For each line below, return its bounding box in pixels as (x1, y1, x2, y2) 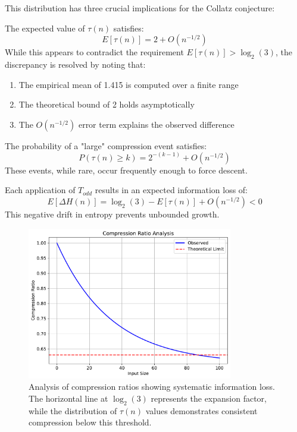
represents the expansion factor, (151, 392, 267, 404)
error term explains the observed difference (78, 118, 235, 130)
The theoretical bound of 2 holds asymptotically (18, 98, 195, 111)
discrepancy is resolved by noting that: (5, 58, 146, 70)
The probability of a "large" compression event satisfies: (5, 139, 207, 152)
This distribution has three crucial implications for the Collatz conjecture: (5, 2, 275, 14)
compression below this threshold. (29, 416, 152, 428)
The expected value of (5, 21, 85, 34)
